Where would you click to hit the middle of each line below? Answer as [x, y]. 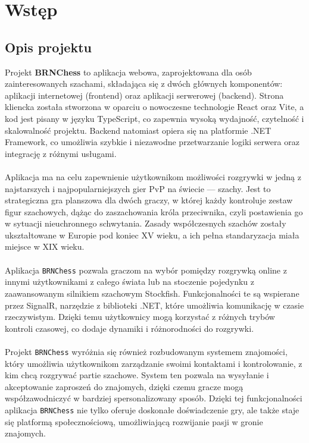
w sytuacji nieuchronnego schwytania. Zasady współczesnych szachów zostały [146, 223]
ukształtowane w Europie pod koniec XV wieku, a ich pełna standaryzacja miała [152, 235]
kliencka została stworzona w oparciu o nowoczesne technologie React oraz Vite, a [154, 107]
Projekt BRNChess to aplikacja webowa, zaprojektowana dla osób [128, 72]
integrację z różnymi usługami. [61, 153]
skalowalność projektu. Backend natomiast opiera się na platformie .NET [138, 130]
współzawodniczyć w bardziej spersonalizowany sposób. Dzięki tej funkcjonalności [154, 398]
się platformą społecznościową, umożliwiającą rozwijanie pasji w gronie [134, 421]
